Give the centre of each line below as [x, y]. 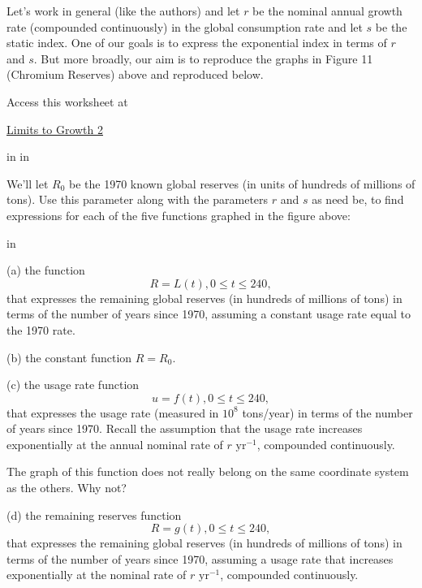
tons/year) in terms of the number [327, 412]
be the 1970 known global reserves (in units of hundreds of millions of [242, 183]
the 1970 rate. [41, 329]
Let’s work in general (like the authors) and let [123, 11]
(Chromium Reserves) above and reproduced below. [135, 74]
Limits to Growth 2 [55, 129]
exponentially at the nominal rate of [97, 575]
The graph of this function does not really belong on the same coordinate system [208, 471]
